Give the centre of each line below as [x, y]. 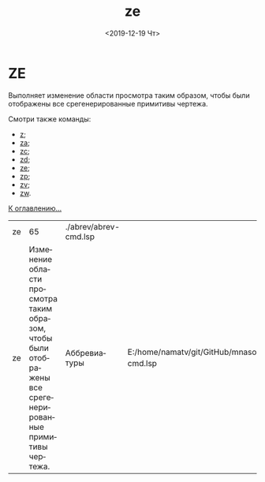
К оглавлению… [35, 208]
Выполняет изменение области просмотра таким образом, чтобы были [129, 95]
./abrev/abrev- [93, 226]
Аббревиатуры [86, 358]
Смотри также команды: [50, 119]
